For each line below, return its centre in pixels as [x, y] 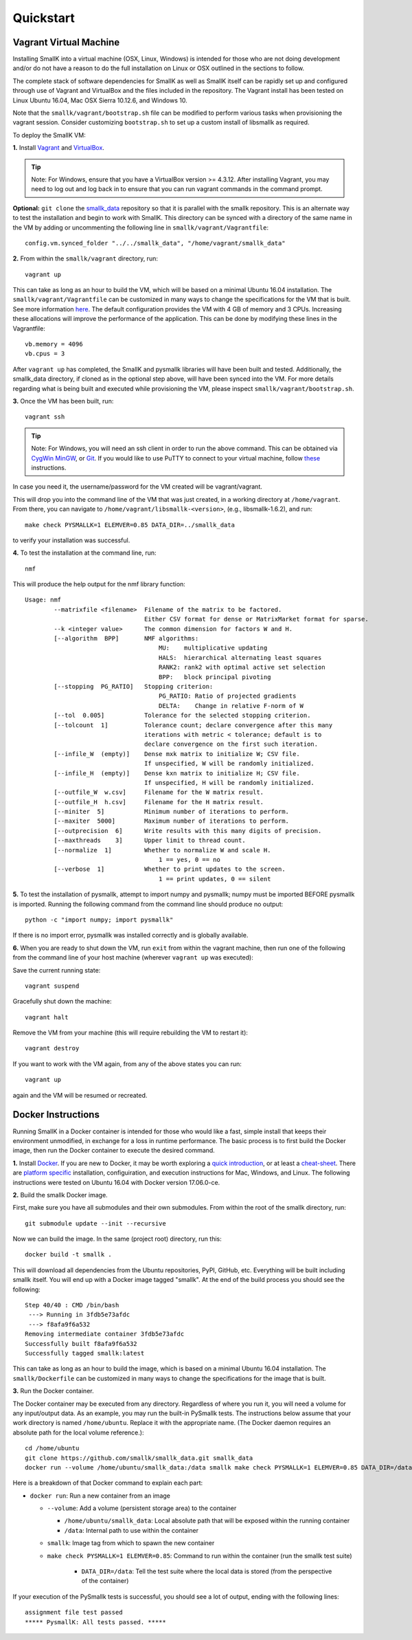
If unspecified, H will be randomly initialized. [230, 783]
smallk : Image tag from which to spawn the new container [131, 1543]
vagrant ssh [45, 417]
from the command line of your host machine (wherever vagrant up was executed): [133, 957]
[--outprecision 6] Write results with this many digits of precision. [188, 831]
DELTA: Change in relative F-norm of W [231, 706]
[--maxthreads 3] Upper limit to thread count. [150, 841]
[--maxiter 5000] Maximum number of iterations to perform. [172, 821]
